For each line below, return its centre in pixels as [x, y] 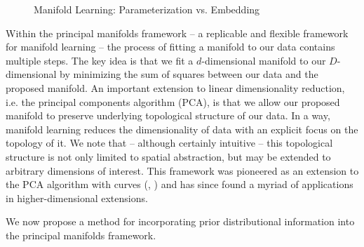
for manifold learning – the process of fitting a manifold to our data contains [170, 47]
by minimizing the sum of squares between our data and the [189, 74]
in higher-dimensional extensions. [77, 198]
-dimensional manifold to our [264, 60]
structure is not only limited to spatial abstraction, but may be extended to [168, 156]
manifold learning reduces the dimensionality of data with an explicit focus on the [182, 129]
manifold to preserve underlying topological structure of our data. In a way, [168, 115]
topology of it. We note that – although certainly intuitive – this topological [169, 143]
